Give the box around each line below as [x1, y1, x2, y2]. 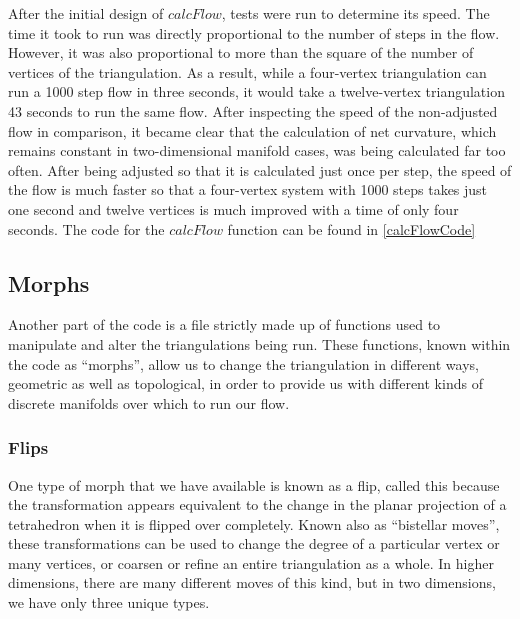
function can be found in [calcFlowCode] [227, 218, 476, 239]
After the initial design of [8, 3, 164, 23]
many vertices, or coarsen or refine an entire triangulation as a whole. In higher [8, 552, 494, 573]
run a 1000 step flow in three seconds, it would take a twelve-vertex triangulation [8, 81, 505, 102]
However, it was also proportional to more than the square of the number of [8, 42, 474, 63]
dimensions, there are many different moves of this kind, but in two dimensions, [8, 572, 496, 593]
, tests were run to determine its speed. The [221, 3, 490, 23]
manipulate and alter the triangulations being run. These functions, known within [8, 333, 511, 354]
